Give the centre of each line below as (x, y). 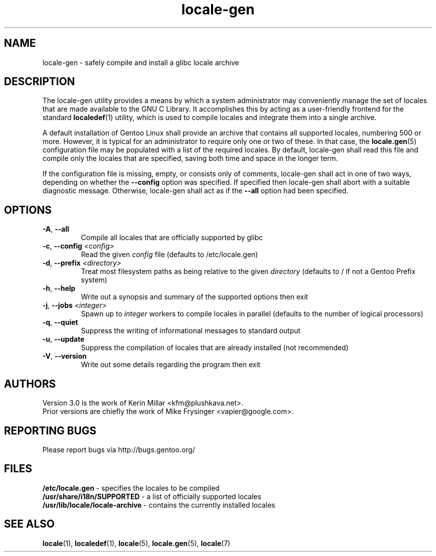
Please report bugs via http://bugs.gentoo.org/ (119, 449)
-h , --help (59, 288)
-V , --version (64, 356)
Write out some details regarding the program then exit (171, 365)
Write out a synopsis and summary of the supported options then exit (194, 297)
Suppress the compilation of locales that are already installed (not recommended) (215, 348)
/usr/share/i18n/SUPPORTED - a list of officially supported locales (152, 496)
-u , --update (63, 339)
